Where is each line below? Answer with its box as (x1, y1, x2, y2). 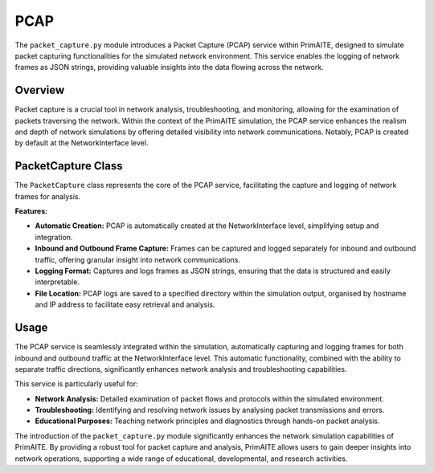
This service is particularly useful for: (14, 379, 138, 389)
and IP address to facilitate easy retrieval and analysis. (35, 300, 216, 309)
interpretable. (35, 277, 80, 287)
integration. (35, 232, 73, 242)
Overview (14, 84, 65, 97)
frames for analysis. (14, 191, 80, 201)
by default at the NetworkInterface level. (14, 138, 149, 148)
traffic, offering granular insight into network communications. (35, 255, 241, 264)
